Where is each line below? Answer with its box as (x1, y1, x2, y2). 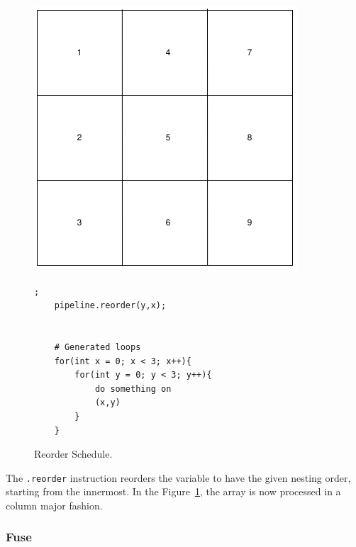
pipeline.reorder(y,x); (54, 300, 167, 311)
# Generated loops (54, 342, 141, 352)
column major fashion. (6, 497, 103, 512)
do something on (94, 383, 172, 394)
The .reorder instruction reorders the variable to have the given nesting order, (6, 470, 351, 485)
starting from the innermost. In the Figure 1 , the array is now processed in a (6, 484, 341, 499)
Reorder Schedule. (34, 446, 113, 461)
